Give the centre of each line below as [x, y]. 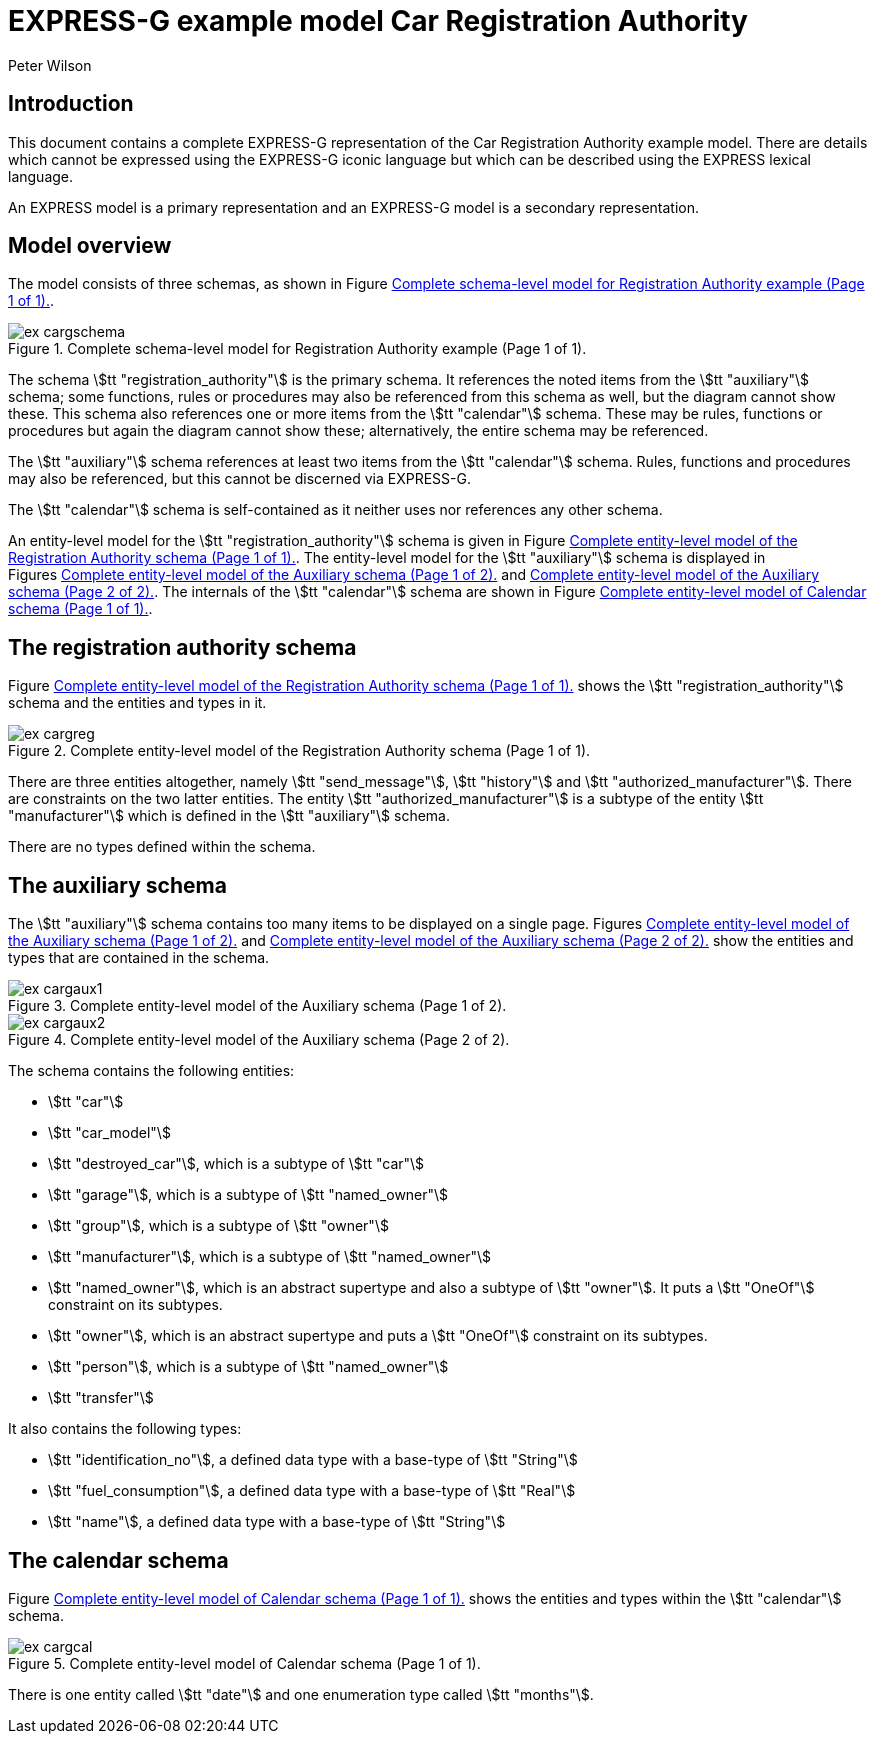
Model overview [90, 246]
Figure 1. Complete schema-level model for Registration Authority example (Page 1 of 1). [297, 349]
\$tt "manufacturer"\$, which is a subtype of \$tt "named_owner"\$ [270, 1257]
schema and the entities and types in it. [137, 703]
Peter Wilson [50, 65]
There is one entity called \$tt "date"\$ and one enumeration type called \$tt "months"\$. [301, 1694]
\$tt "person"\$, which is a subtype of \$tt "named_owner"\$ [248, 1367]
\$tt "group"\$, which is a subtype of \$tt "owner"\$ [218, 1226]
